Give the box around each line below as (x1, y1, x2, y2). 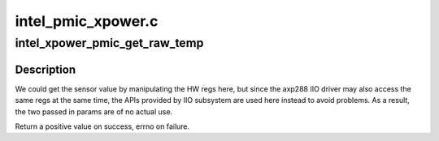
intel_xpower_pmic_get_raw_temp (15, 36, 204, 50)
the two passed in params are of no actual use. (15, 106, 173, 117)
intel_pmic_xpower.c (15, 12, 159, 30)
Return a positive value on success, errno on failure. (15, 122, 190, 131)
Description (15, 62, 76, 76)
